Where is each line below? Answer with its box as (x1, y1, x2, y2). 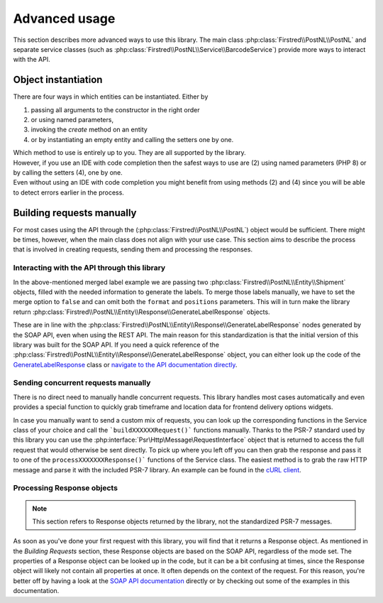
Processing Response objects (13, 483, 118, 493)
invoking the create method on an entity (30, 125, 148, 134)
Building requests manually (13, 207, 137, 219)
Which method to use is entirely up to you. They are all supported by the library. (13, 148, 246, 157)
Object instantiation (13, 74, 103, 86)
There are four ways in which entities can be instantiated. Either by (13, 92, 209, 101)
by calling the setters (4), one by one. (13, 168, 123, 177)
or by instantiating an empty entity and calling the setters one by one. (30, 135, 234, 143)
